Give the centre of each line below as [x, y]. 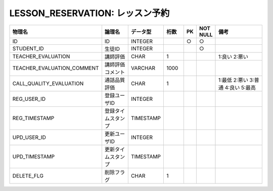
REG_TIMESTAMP [33, 118]
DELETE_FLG [28, 175]
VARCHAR [143, 68]
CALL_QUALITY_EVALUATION [48, 83]
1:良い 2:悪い [233, 56]
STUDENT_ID [28, 48]
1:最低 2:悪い [233, 80]
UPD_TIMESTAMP [34, 156]
